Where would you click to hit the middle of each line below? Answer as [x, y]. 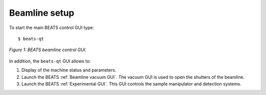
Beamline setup [42, 13]
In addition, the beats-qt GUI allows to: [50, 61]
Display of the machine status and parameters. [69, 70]
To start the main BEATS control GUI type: [51, 28]
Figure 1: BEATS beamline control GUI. [48, 50]
